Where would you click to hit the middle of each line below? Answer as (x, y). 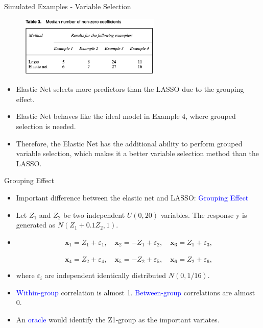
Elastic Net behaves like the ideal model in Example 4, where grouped (126, 116)
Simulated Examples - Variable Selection (68, 6)
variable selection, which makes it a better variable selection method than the (137, 153)
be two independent (94, 215)
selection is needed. (46, 126)
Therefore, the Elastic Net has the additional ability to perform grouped (129, 143)
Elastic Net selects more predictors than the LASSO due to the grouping (130, 89)
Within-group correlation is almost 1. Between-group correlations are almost (136, 292)
